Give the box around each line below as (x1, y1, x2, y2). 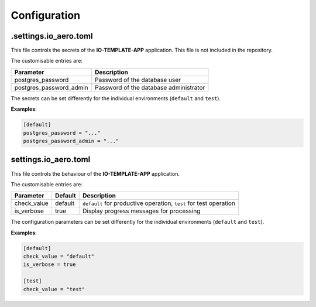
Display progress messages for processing (82, 207, 201, 215)
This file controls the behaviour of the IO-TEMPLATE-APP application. (11, 170, 180, 177)
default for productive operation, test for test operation (82, 199, 235, 207)
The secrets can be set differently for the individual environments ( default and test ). (11, 94, 221, 102)
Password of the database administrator (94, 83, 205, 91)
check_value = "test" (23, 286, 85, 292)
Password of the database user (94, 76, 181, 84)
